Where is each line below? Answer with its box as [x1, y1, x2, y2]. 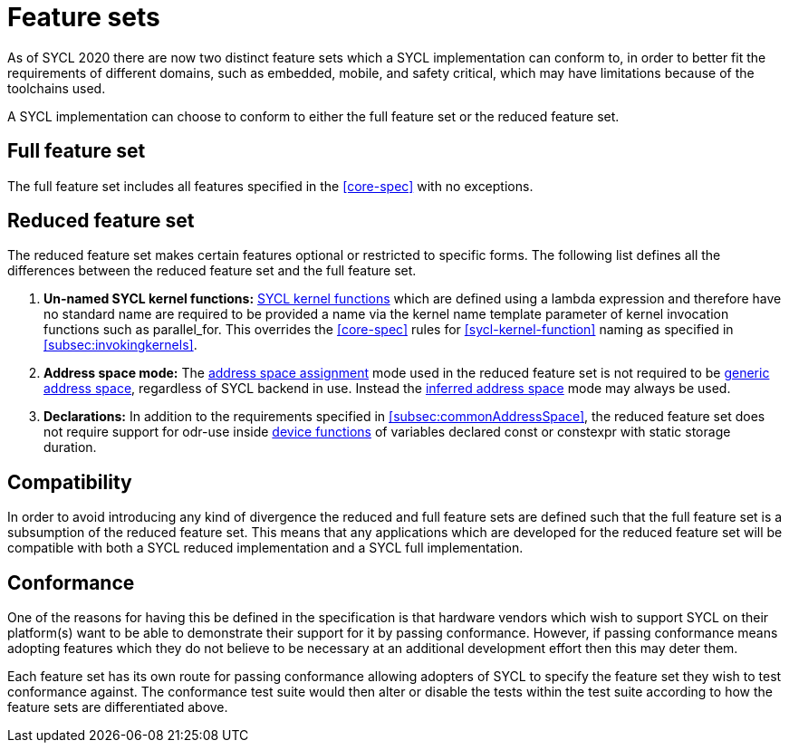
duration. [43, 439, 97, 456]
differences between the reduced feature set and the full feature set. [7, 263, 417, 279]
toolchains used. [7, 80, 106, 96]
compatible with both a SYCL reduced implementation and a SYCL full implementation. [7, 540, 524, 556]
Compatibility [7, 470, 132, 494]
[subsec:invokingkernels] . [43, 337, 197, 353]
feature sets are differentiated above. [7, 699, 228, 716]
